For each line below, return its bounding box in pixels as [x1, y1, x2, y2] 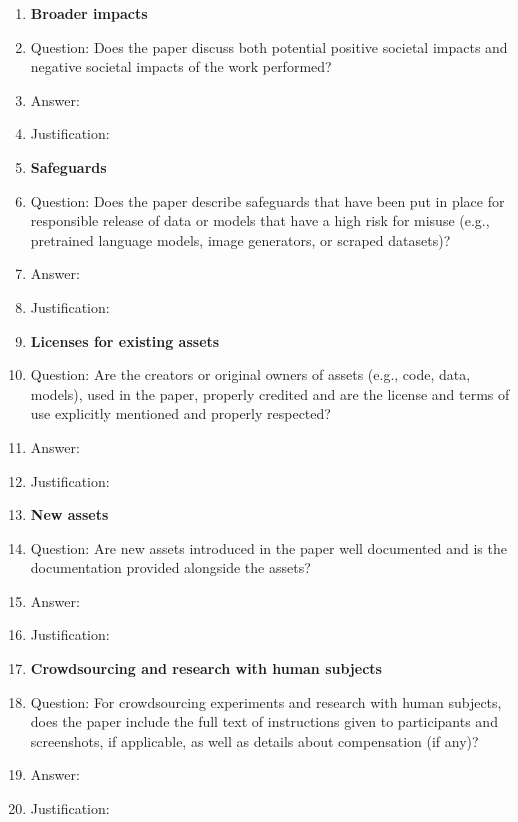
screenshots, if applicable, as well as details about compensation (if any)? [30, 730, 479, 751]
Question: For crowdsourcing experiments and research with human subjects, [30, 691, 502, 712]
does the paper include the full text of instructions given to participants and [30, 711, 498, 732]
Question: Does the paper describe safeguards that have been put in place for [30, 190, 505, 211]
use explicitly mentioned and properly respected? [30, 403, 331, 424]
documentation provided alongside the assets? [30, 557, 311, 578]
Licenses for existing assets [30, 330, 220, 351]
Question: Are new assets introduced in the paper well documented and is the [30, 537, 507, 558]
